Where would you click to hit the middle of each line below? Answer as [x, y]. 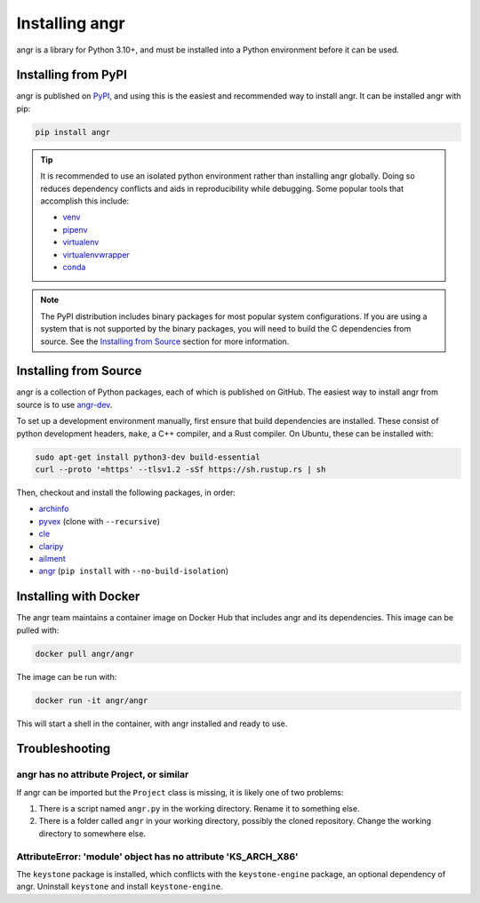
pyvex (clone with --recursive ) [99, 521]
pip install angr [73, 132]
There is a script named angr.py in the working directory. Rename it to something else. [199, 809]
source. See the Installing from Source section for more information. [165, 341]
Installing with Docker [78, 597]
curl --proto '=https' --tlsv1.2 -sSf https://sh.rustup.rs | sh [180, 469]
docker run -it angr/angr [92, 700]
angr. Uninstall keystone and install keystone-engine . [120, 887]
